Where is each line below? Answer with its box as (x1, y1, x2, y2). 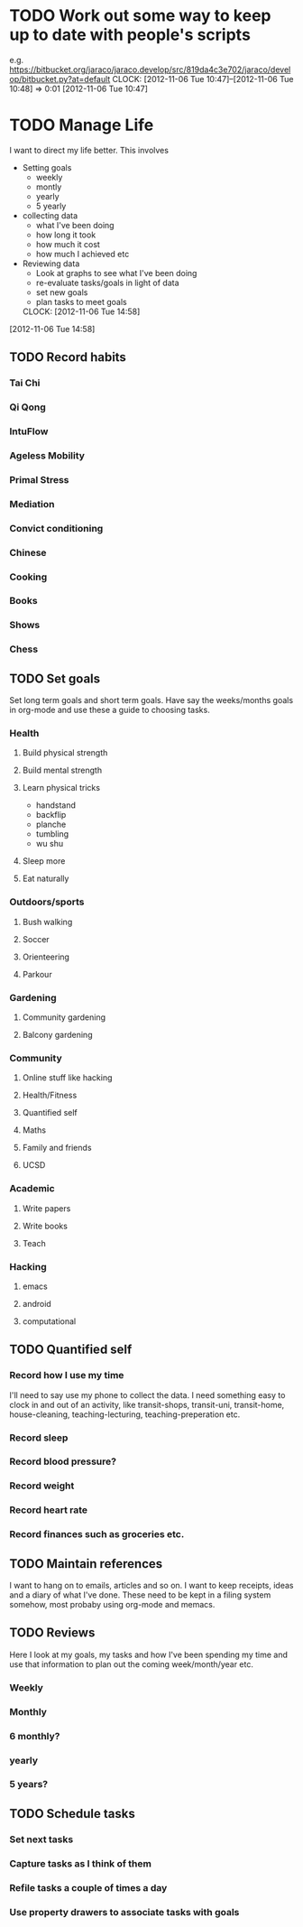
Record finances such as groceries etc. (9, 1528, 185, 1541)
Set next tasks (9, 1833, 74, 1846)
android (22, 1298, 51, 1309)
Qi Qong (9, 401, 47, 413)
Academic (9, 1182, 56, 1195)
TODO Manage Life (9, 115, 154, 135)
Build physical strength (22, 747, 108, 758)
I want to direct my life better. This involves (9, 144, 170, 155)
